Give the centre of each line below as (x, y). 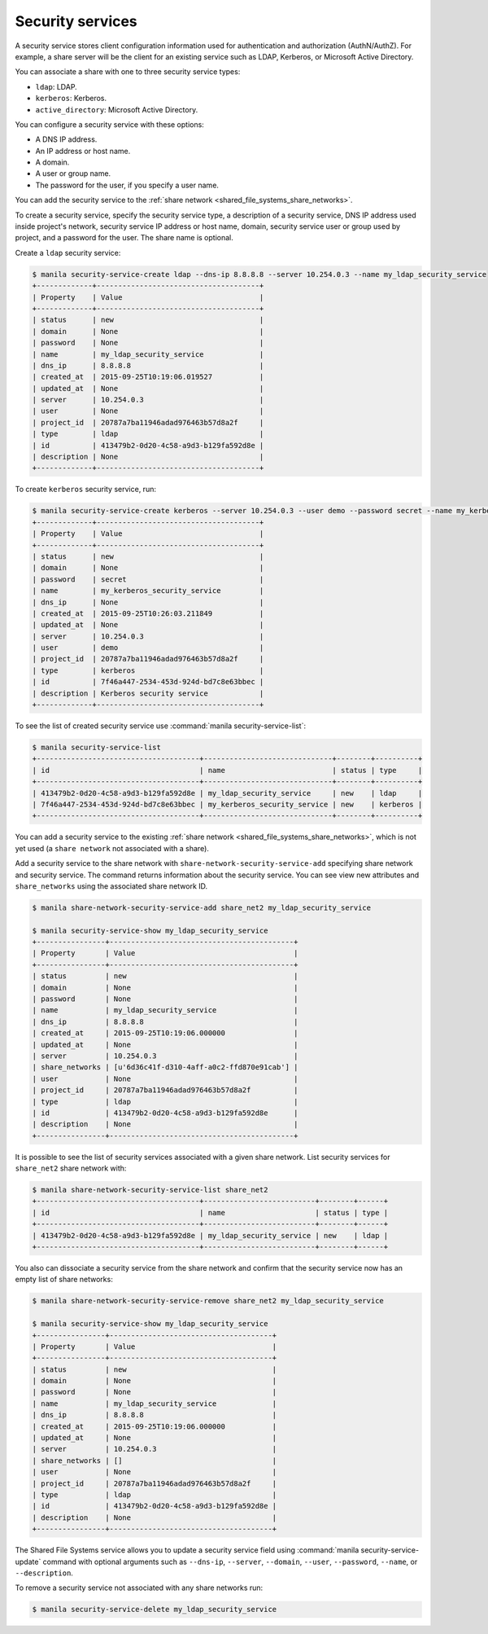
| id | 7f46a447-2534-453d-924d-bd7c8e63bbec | (148, 682)
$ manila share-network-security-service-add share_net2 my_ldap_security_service (202, 907)
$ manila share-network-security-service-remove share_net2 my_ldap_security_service (208, 1301)
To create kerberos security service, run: (85, 490)
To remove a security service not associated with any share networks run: (139, 1588)
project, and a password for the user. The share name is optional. (124, 238)
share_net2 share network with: (71, 1168)
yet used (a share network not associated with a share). (112, 848)
